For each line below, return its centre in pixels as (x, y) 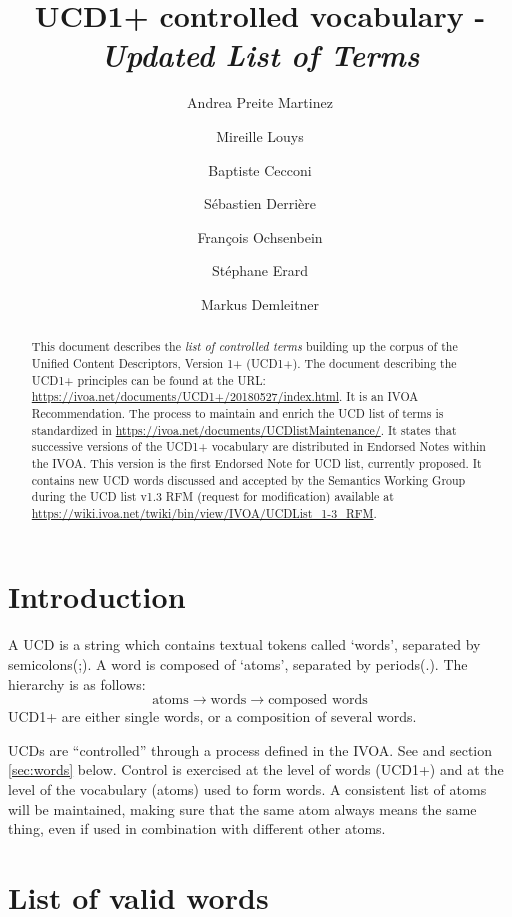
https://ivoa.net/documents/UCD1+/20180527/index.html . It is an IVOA (225, 396)
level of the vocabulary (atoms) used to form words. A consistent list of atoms (247, 788)
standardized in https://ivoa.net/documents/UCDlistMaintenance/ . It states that (244, 429)
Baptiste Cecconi (260, 169)
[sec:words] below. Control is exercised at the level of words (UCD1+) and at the (256, 769)
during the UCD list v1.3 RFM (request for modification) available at (212, 496)
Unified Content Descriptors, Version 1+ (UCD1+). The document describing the (244, 362)
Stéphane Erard (260, 270)
